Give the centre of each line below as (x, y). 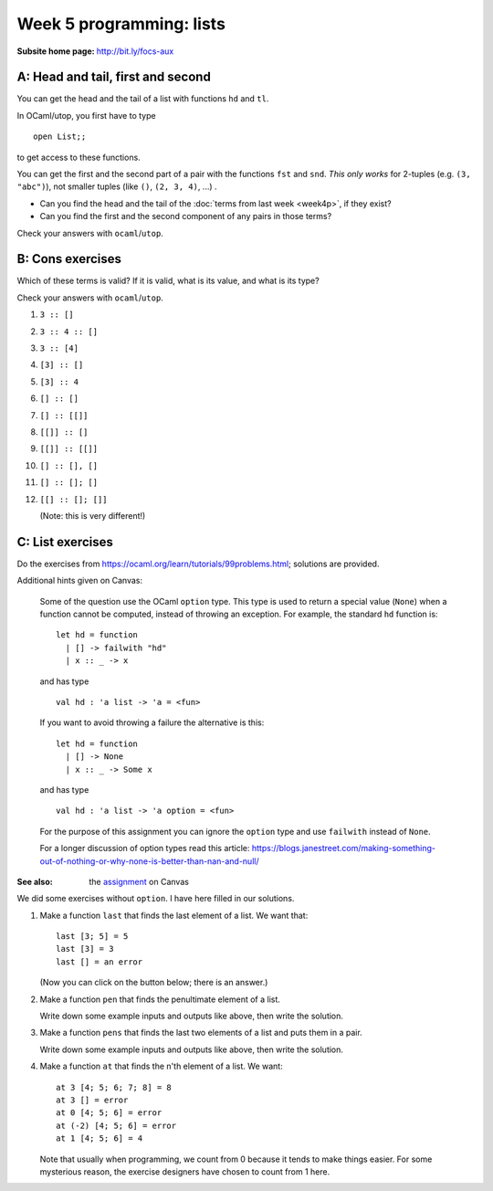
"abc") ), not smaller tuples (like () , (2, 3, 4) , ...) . (117, 186)
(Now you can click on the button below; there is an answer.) (154, 983)
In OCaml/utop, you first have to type (86, 115)
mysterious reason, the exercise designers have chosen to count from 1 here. (185, 1171)
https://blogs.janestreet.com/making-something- (343, 848)
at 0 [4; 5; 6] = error (109, 1113)
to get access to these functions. (79, 157)
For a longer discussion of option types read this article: (145, 848)
